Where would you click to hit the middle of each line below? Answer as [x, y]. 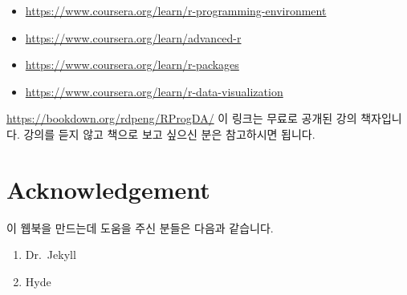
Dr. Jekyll [51, 255]
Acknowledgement [108, 189]
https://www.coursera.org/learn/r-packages [132, 65]
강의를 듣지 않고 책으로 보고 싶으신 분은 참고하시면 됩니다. [169, 133]
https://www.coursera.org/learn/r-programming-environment [176, 10]
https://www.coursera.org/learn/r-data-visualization [154, 91]
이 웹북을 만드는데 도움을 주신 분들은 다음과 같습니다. [140, 227]
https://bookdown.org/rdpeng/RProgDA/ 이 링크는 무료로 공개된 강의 [182, 118]
